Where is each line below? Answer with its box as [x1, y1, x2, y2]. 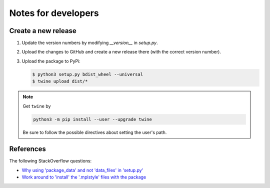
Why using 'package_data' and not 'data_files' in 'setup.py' [21, 167, 143, 173]
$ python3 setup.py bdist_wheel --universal [32, 71, 143, 77]
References [9, 145, 46, 153]
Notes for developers [9, 7, 99, 18]
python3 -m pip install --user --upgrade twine [33, 116, 152, 122]
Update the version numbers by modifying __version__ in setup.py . [21, 40, 158, 46]
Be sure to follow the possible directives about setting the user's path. [22, 129, 167, 135]
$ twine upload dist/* [32, 78, 88, 84]
